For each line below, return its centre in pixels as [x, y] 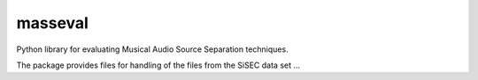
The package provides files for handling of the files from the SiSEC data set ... [158, 65]
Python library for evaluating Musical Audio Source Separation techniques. [152, 49]
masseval [52, 23]
